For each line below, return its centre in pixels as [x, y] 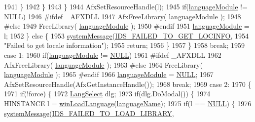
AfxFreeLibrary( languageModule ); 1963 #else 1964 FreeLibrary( [103, 64]
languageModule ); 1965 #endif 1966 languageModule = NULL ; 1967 [109, 74]
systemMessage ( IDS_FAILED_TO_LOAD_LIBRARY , [89, 113]
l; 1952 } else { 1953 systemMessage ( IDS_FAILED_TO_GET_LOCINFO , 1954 [126, 35]
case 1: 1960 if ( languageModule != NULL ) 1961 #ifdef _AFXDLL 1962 [113, 55]
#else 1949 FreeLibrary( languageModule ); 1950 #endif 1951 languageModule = [127, 26]
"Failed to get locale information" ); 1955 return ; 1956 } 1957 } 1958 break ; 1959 [125, 45]
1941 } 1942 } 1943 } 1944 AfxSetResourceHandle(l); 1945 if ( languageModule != [126, 6]
